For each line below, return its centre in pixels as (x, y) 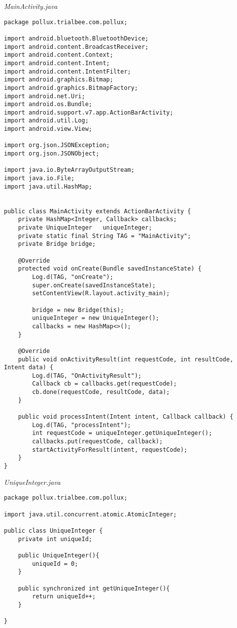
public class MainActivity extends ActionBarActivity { (98, 211)
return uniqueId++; (64, 597)
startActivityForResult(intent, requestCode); (110, 450)
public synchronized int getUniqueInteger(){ (94, 588)
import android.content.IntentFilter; (68, 71)
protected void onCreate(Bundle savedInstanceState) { (110, 269)
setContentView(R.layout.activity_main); (101, 294)
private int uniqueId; (55, 539)
